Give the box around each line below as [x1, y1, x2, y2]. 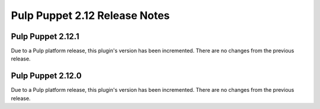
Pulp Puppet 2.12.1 [11, 31, 79, 41]
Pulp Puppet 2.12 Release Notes [11, 9, 170, 22]
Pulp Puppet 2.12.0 [11, 71, 82, 81]
